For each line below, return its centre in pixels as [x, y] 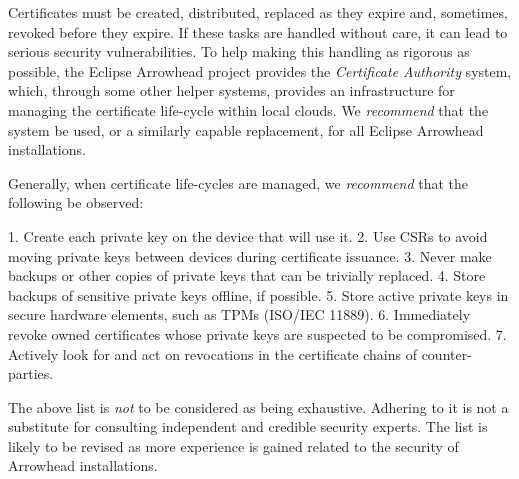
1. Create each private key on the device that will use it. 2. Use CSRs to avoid [248, 235]
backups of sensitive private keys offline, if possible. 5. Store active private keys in [258, 294]
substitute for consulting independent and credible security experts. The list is [248, 426]
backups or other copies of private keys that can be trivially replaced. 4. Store [247, 275]
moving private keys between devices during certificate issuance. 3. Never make [250, 255]
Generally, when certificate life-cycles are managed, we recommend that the [238, 182]
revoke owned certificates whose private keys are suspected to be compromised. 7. [257, 333]
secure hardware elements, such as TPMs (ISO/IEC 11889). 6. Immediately [239, 314]
